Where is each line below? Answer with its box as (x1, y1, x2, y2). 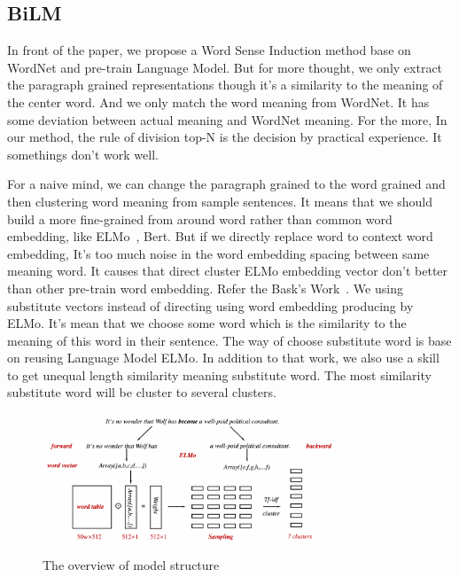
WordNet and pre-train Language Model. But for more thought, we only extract (7, 58, 443, 76)
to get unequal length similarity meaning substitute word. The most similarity (7, 365, 432, 384)
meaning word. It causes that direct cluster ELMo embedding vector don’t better (7, 261, 448, 280)
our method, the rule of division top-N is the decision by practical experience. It (7, 128, 442, 146)
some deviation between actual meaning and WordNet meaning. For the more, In (7, 110, 447, 129)
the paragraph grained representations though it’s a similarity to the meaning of (7, 75, 443, 94)
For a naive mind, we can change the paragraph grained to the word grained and (7, 175, 446, 193)
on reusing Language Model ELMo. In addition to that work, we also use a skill (7, 348, 440, 367)
